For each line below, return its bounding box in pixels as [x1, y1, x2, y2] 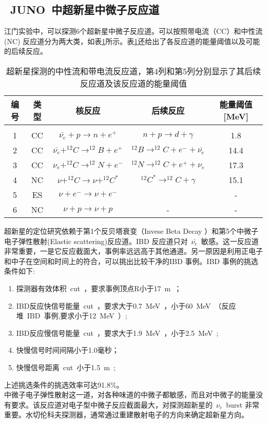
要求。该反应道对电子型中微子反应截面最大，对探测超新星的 [11, 399, 213, 410]
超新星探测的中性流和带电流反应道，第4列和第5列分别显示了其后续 [6, 65, 261, 77]
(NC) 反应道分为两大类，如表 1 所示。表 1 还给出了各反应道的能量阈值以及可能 [4, 35, 260, 46]
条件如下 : [4, 266, 35, 276]
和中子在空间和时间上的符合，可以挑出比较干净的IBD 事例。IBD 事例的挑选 [4, 255, 258, 266]
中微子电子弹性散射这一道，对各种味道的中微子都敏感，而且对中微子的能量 [4, 389, 256, 400]
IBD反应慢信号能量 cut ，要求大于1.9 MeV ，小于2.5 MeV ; [16, 327, 219, 338]
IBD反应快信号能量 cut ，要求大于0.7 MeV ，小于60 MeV [16, 300, 211, 311]
